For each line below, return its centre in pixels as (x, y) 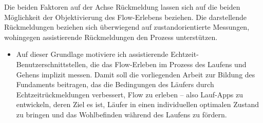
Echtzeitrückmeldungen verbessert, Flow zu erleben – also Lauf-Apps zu (130, 94)
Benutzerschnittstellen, (52, 64)
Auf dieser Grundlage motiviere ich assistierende (92, 54)
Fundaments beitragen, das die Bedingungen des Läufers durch (115, 84)
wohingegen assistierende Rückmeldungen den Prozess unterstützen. (111, 37)
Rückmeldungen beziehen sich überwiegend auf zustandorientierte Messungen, (127, 27)
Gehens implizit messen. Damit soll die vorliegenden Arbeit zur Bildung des (136, 74)
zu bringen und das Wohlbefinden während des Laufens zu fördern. (121, 114)
